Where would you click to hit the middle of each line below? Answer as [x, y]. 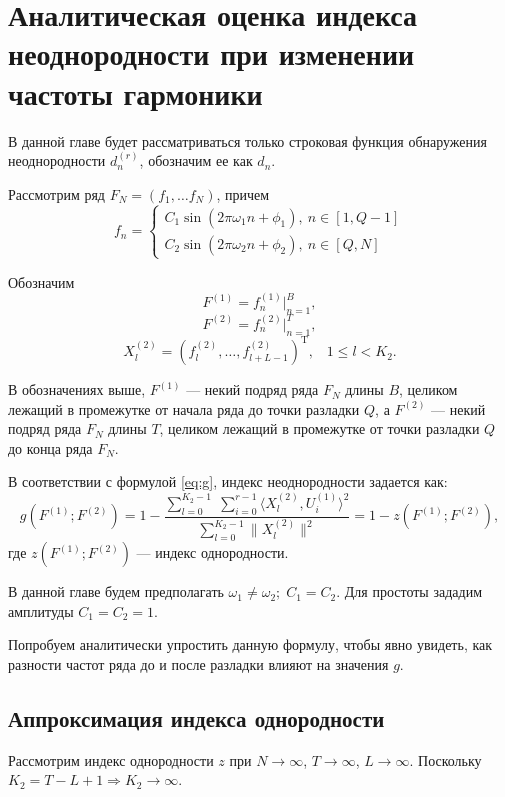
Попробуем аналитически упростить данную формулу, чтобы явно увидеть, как [250, 644]
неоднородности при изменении [211, 53]
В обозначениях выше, [77, 389]
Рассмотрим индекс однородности [111, 759]
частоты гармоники [135, 92]
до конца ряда [50, 447]
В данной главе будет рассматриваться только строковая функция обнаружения [247, 140]
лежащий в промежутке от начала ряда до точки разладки [184, 408]
